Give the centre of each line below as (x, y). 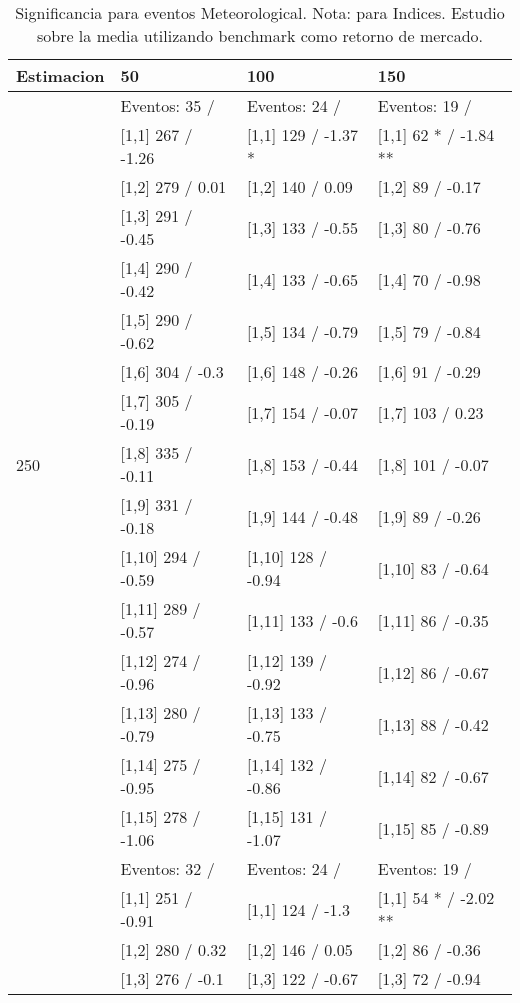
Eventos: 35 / (167, 105)
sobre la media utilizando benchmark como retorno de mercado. (260, 35)
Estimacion (60, 75)
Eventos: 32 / (167, 868)
